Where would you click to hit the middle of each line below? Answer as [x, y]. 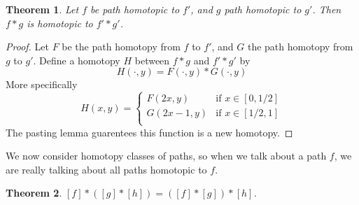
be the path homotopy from [121, 47]
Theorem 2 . [34, 193]
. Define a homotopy [77, 60]
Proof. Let [27, 47]
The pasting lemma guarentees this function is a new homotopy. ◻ [149, 132]
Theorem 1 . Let [42, 9]
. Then [327, 9]
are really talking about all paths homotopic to [106, 169]
